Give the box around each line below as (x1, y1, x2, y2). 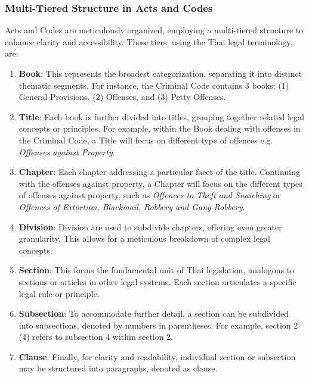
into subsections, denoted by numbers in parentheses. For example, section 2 (18, 318, 298, 331)
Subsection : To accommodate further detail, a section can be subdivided (18, 307, 289, 320)
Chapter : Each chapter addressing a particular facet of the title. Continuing (18, 165, 300, 178)
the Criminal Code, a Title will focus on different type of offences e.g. (18, 133, 273, 146)
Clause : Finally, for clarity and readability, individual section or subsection (18, 350, 296, 363)
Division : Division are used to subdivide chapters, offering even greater (18, 220, 282, 233)
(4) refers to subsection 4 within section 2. (18, 330, 173, 343)
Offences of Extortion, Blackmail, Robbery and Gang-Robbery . (18, 200, 245, 213)
